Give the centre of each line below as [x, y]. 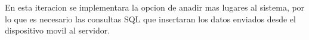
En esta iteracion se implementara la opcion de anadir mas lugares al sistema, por [155, 7]
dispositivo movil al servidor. [58, 30]
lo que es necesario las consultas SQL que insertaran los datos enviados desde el [150, 19]
